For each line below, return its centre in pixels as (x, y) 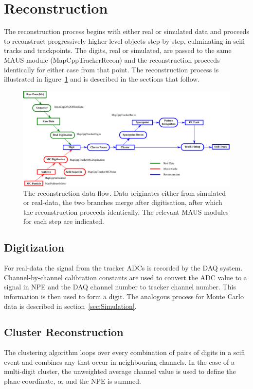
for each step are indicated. (64, 221)
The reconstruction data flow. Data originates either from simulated (125, 193)
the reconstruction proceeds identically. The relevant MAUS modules (126, 211)
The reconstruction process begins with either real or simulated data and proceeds (126, 31)
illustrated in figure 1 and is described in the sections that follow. (102, 79)
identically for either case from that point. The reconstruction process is (111, 69)
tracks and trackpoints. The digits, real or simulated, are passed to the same (118, 50)
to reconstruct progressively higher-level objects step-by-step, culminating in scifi (124, 41)
